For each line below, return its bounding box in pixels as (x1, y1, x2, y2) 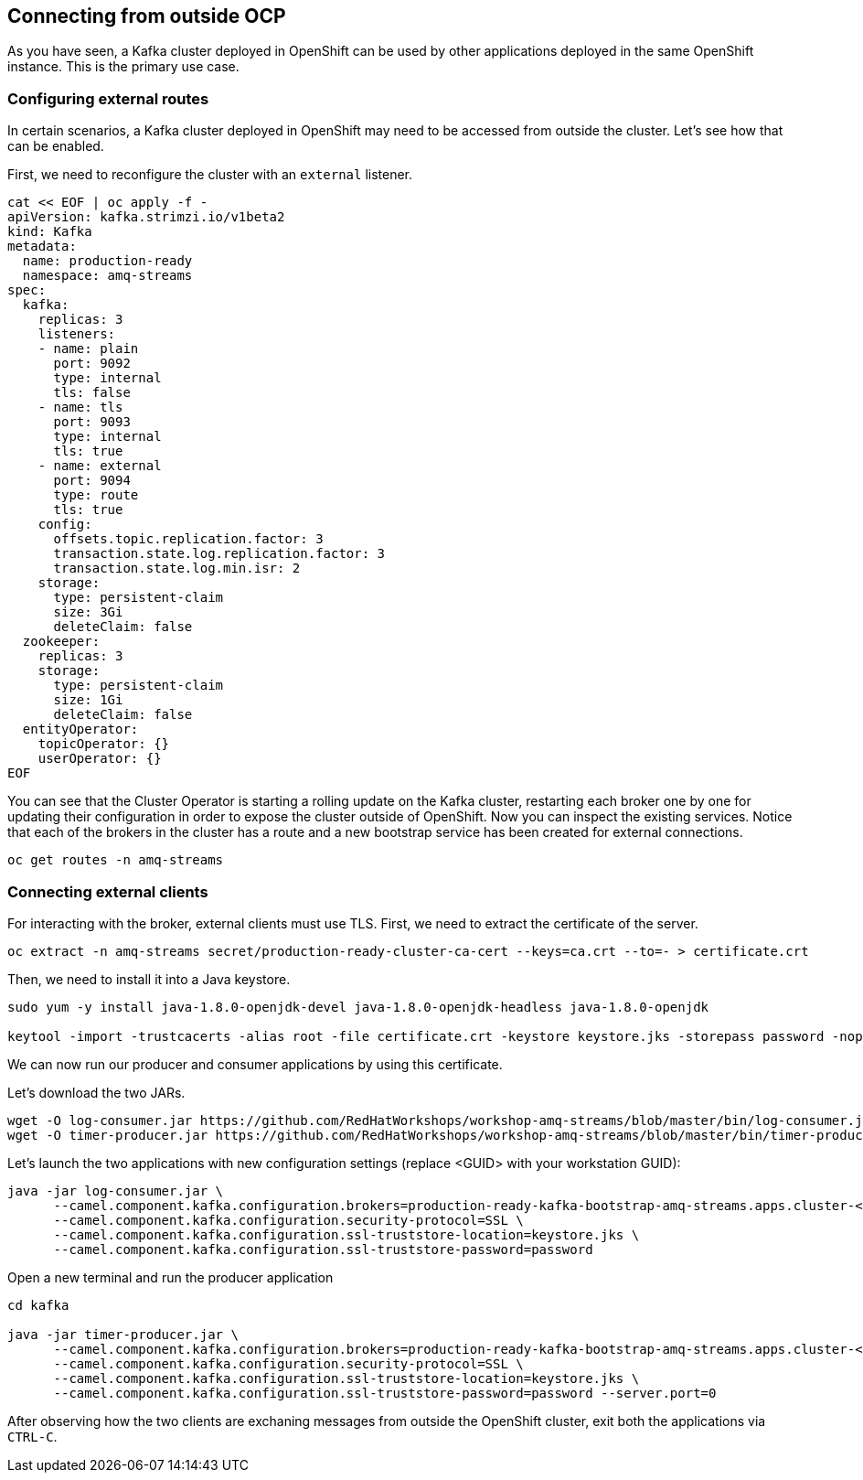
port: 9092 (53, 356, 131, 371)
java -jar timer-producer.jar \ (7, 1326, 239, 1342)
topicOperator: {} (37, 736, 170, 752)
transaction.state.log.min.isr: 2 (53, 561, 301, 576)
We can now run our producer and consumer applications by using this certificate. (7, 1056, 503, 1072)
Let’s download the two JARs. (7, 1084, 186, 1100)
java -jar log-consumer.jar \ (7, 1183, 224, 1198)
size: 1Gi (53, 692, 123, 708)
